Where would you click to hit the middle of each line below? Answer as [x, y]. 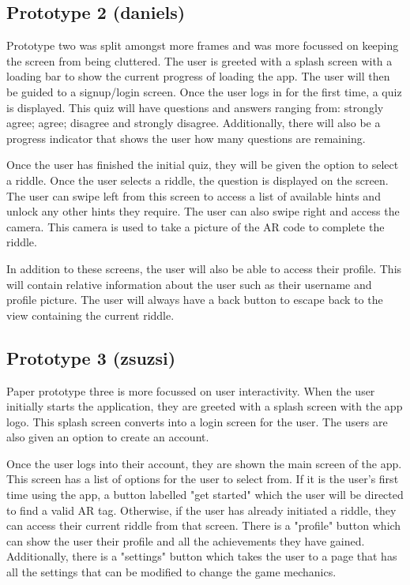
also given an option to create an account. [108, 437]
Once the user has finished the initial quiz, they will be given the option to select [203, 165]
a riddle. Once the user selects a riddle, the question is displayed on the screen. [197, 180]
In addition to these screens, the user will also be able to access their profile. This [204, 268]
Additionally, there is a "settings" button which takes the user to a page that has [202, 556]
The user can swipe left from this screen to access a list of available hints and [194, 195]
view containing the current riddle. [90, 315]
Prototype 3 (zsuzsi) [91, 357]
